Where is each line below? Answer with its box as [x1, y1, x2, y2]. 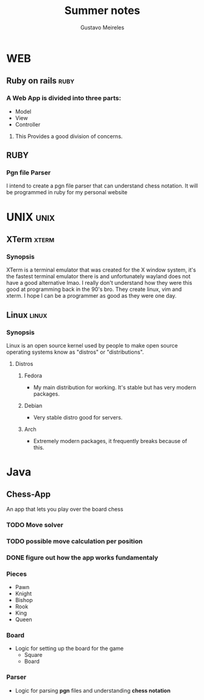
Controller [15, 121, 41, 128]
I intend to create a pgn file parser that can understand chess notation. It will [6, 182, 198, 189]
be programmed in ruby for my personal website [6, 189, 128, 196]
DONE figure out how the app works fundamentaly [6, 553, 158, 562]
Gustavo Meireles [80, 24, 125, 31]
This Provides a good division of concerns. [15, 132, 123, 140]
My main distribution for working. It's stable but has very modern [33, 383, 197, 391]
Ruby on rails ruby [6, 75, 75, 86]
